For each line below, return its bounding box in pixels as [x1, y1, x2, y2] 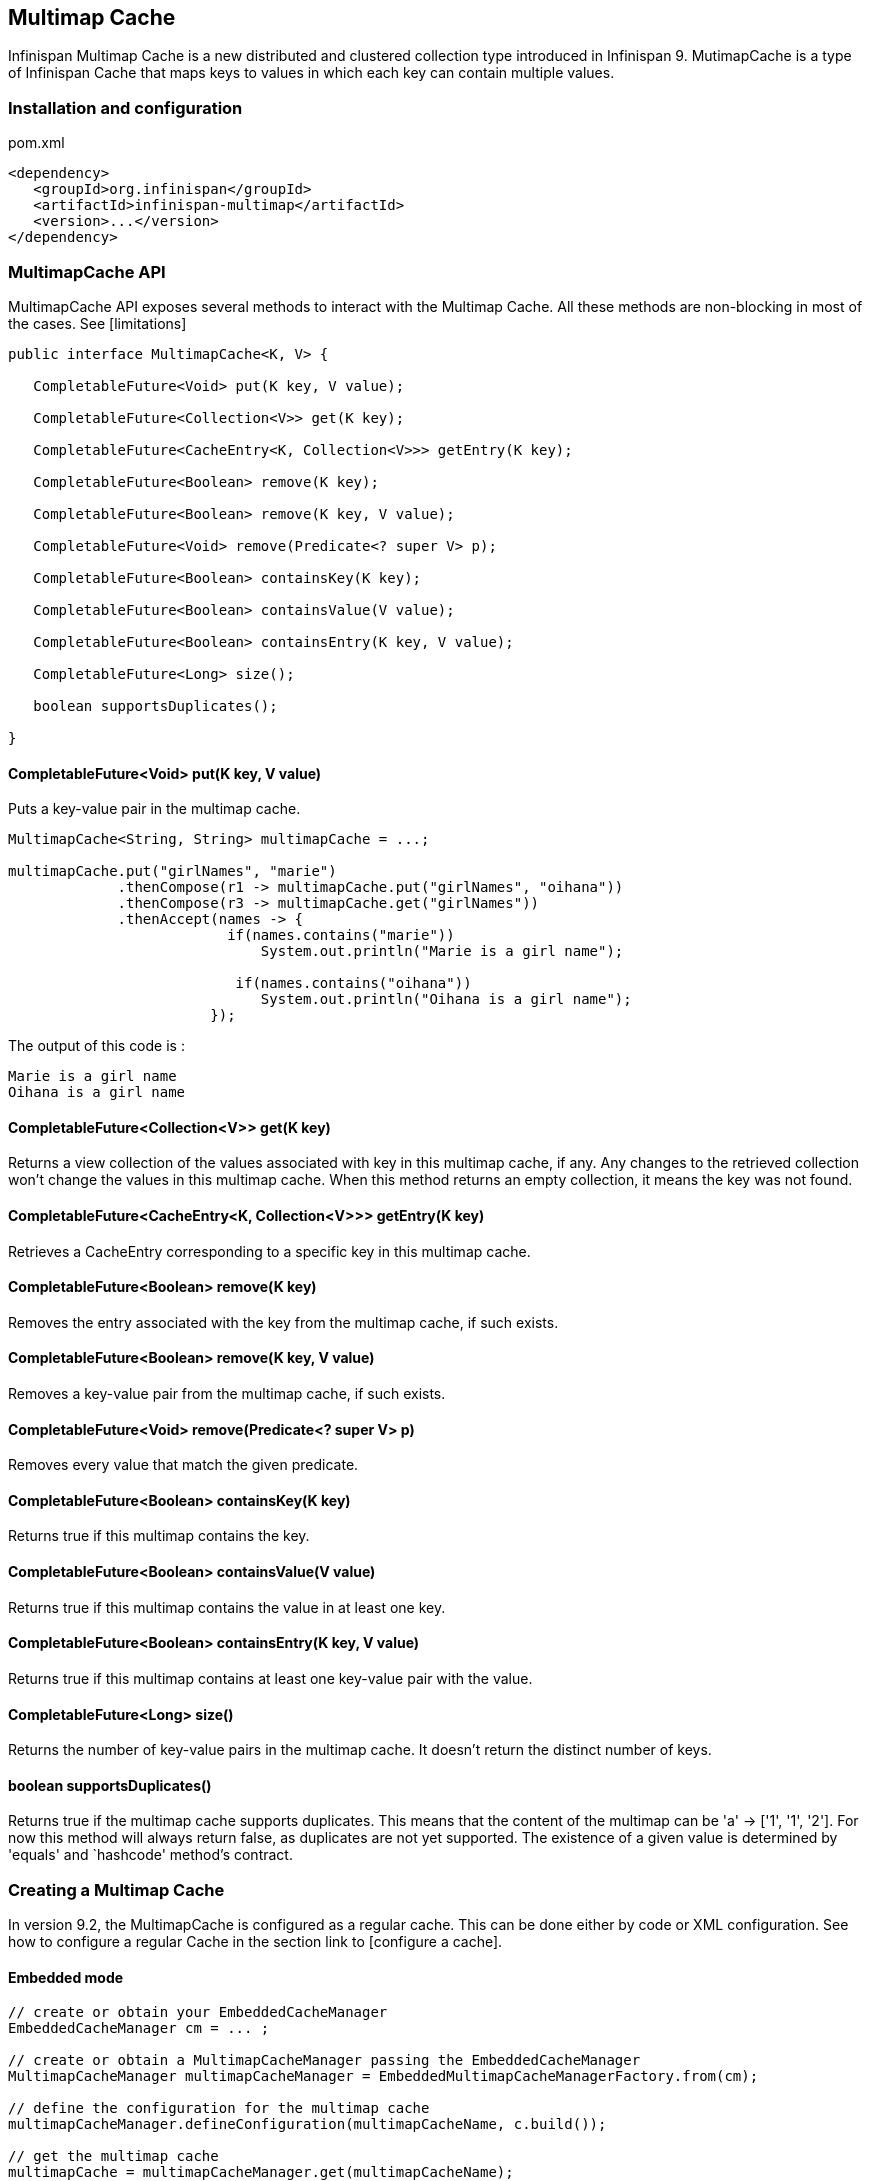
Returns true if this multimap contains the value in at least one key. [8, 1598, 446, 1616]
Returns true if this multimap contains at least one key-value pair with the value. [8, 1669, 533, 1687]
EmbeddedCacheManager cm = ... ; [8, 2020, 270, 2037]
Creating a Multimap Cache [8, 1879, 225, 1900]
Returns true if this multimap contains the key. [8, 1527, 310, 1545]
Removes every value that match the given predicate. [8, 1456, 359, 1474]
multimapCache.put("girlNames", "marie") [8, 863, 337, 880]
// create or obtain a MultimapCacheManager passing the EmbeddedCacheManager [8, 2052, 641, 2069]
